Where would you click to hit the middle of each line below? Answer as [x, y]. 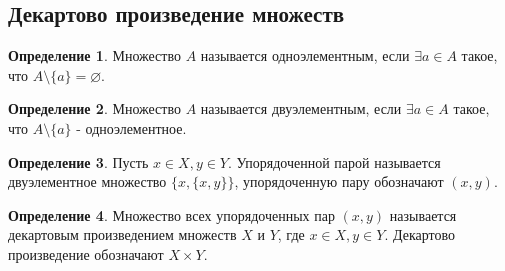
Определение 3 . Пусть [78, 161]
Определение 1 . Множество [94, 55]
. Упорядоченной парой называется [334, 161]
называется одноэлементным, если [305, 55]
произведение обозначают [86, 253]
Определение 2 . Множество [94, 108]
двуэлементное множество [87, 181]
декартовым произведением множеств [122, 234]
